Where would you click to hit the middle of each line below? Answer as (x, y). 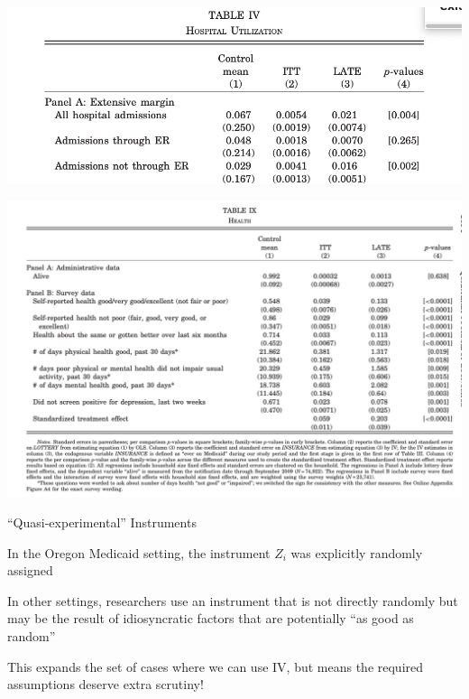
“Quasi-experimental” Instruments (102, 522)
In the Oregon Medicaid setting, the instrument (139, 552)
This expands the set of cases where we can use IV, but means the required (216, 666)
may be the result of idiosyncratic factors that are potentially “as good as (211, 618)
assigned (30, 570)
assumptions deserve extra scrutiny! (106, 684)
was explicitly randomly (357, 552)
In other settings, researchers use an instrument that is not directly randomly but (233, 600)
